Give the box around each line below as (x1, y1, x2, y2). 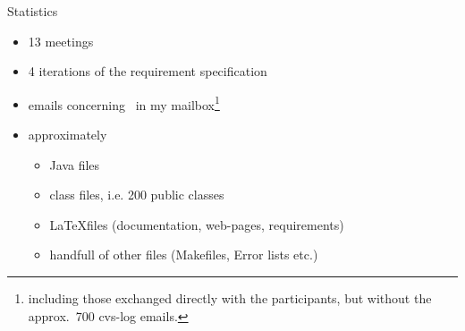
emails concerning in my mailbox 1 (28, 92, 220, 114)
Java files (49, 155, 100, 174)
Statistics (7, 2, 58, 20)
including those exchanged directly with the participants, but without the (28, 289, 432, 307)
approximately (28, 125, 107, 144)
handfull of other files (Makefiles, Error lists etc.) (49, 245, 318, 264)
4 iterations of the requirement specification (28, 62, 267, 81)
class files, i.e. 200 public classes (49, 185, 224, 204)
